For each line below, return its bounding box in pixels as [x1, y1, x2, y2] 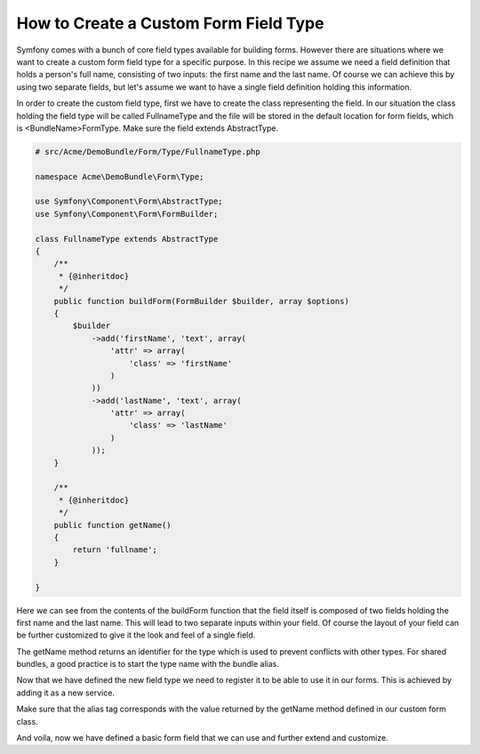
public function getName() [53, 520, 172, 530]
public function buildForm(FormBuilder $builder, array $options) [53, 296, 350, 306]
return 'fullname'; [72, 545, 157, 555]
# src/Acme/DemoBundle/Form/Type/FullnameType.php [35, 147, 261, 156]
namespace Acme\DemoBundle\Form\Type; [35, 172, 204, 181]
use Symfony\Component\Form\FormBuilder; [35, 209, 219, 219]
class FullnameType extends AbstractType [35, 234, 219, 244]
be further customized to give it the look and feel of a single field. [16, 630, 256, 640]
